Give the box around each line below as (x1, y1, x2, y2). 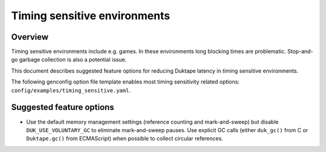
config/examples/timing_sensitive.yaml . (11, 87, 131, 94)
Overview (11, 32, 49, 42)
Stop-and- (287, 48, 313, 55)
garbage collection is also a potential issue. (19, 56, 127, 63)
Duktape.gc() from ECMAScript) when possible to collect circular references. (26, 135, 223, 142)
